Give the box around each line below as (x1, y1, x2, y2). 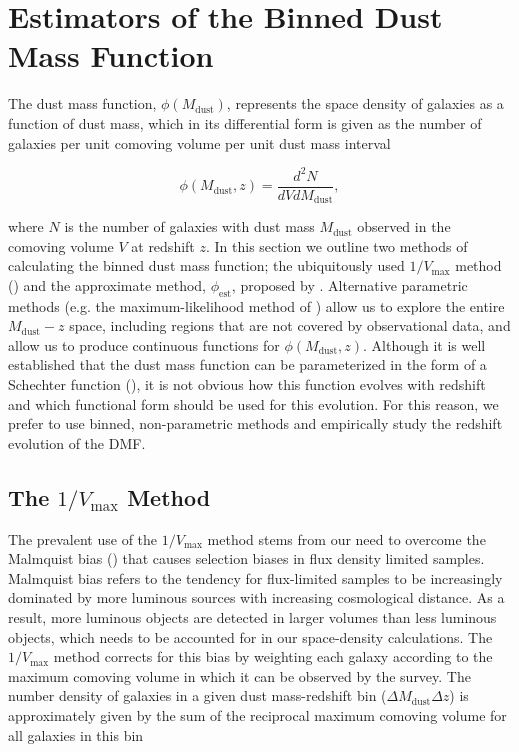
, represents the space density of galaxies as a (226, 93, 504, 114)
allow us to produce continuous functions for (8, 334, 280, 355)
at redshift (131, 235, 195, 256)
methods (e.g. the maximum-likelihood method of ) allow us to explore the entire (8, 295, 505, 316)
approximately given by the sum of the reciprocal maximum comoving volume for (8, 704, 507, 725)
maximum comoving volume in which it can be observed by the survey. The (8, 665, 471, 686)
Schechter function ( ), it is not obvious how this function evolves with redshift (8, 374, 486, 395)
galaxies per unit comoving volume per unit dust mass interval (8, 132, 391, 153)
